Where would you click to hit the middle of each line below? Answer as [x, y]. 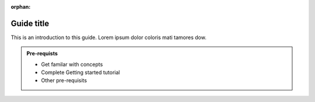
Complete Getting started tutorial [80, 72]
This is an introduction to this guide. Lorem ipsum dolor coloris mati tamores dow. [108, 37]
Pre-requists [42, 54]
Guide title [30, 23]
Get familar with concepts [72, 64]
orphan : [21, 7]
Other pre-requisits [64, 80]
